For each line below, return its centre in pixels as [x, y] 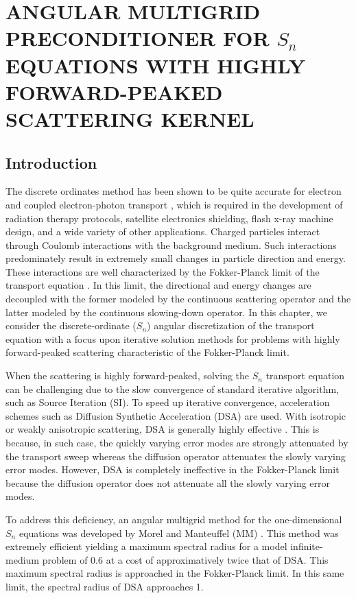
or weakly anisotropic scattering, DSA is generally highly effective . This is [163, 429]
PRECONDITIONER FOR [138, 38]
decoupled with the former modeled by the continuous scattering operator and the [178, 299]
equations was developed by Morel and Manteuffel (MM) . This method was [179, 533]
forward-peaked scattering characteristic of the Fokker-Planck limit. [147, 352]
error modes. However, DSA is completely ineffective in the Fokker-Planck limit [173, 469]
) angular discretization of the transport [231, 325]
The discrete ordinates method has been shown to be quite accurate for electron [174, 191]
